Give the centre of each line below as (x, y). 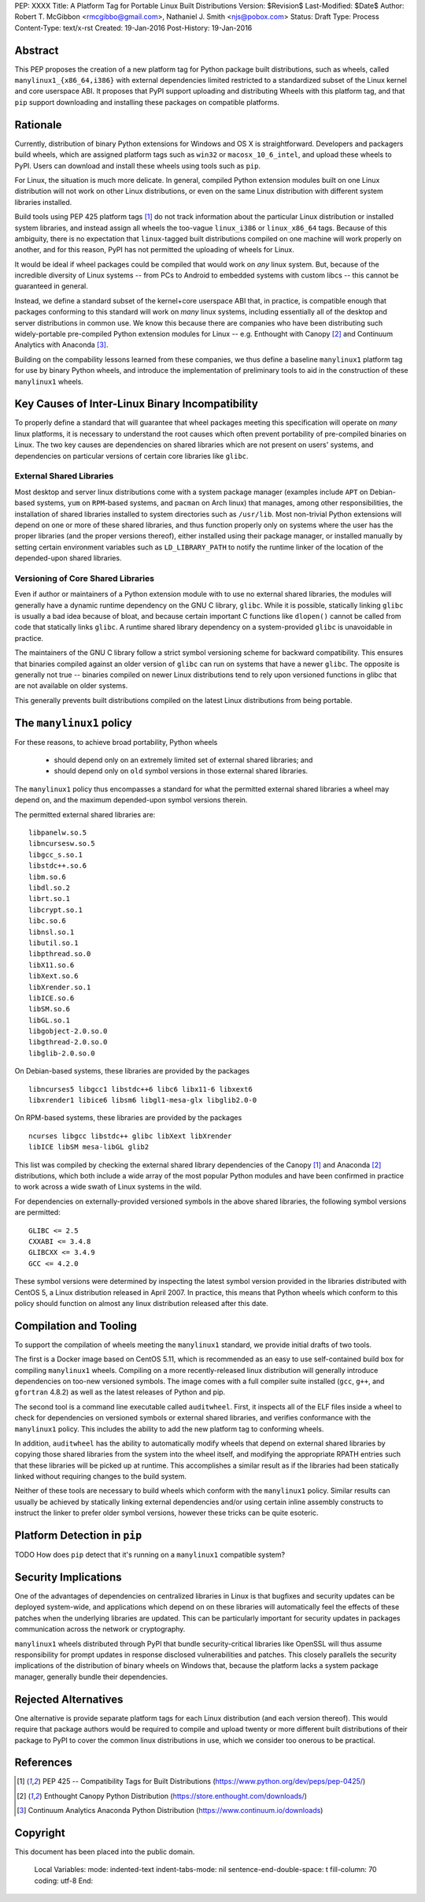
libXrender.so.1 (60, 987)
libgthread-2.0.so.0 (68, 1042)
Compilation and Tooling (76, 1325)
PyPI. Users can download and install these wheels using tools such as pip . (138, 166)
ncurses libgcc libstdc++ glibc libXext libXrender (130, 1136)
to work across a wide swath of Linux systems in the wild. (108, 1187)
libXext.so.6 (54, 976)
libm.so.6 (47, 877)
